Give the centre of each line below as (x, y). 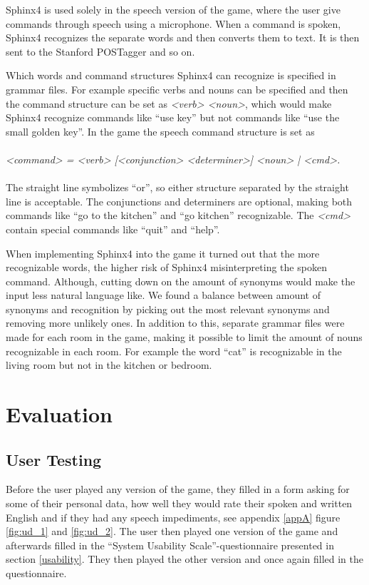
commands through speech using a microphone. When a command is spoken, (173, 23)
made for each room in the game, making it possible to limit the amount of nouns (184, 337)
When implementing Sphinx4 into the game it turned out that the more (163, 253)
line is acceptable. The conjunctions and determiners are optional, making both (179, 201)
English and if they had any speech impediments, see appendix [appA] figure (173, 517)
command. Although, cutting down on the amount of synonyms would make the (181, 281)
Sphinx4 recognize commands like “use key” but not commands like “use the (173, 117)
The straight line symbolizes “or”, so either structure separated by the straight (177, 187)
